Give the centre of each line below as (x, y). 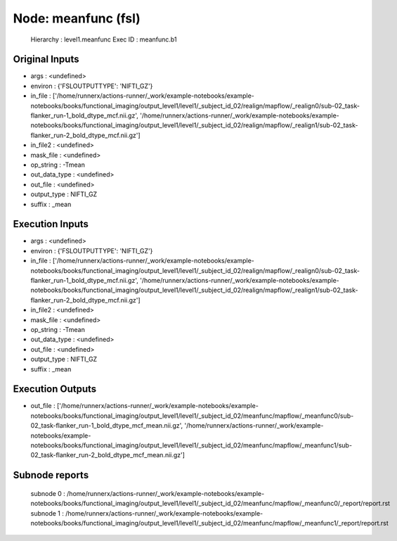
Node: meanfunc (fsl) (77, 18)
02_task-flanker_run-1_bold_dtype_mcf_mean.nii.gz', (107, 426)
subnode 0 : (48, 493)
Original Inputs (46, 59)
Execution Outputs (55, 389)
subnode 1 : (47, 513)
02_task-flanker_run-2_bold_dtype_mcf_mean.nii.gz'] (108, 455)
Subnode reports (51, 475)
